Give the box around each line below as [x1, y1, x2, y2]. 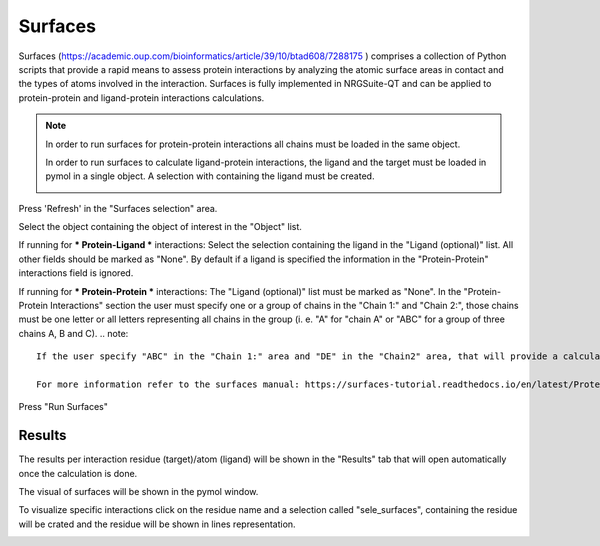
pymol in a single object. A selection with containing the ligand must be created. [45, 170, 375, 182]
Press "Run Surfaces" [18, 401, 109, 413]
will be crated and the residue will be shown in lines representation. [18, 518, 296, 530]
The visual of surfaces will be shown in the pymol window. [18, 486, 259, 498]
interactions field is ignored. [18, 267, 134, 279]
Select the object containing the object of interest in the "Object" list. [18, 221, 302, 233]
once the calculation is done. [18, 467, 138, 479]
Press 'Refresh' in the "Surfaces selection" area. [18, 202, 218, 214]
